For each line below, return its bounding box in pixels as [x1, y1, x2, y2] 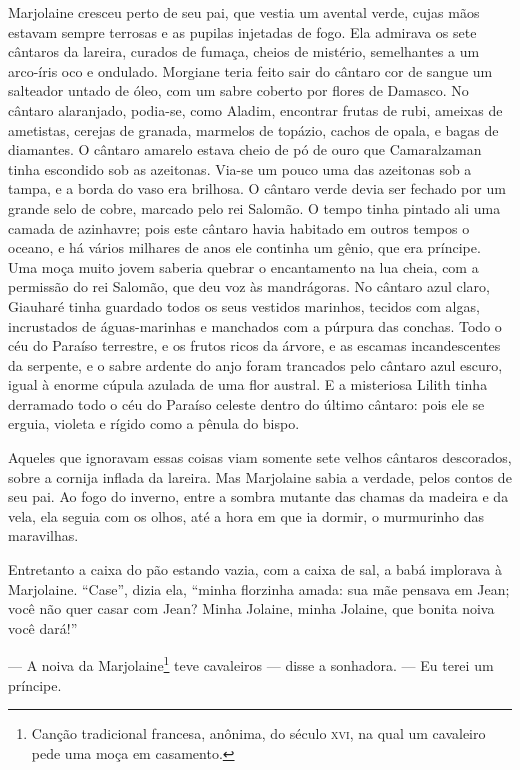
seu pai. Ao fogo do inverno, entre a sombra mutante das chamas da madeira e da [8, 486, 509, 507]
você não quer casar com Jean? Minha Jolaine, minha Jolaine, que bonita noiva [8, 598, 495, 619]
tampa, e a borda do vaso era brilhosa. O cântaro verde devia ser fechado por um [8, 178, 506, 199]
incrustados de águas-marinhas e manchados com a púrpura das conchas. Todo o [8, 315, 502, 336]
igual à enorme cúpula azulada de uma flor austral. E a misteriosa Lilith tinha [8, 374, 488, 395]
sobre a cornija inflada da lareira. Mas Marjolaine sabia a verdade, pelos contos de [8, 466, 512, 487]
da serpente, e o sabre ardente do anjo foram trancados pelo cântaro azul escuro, [8, 354, 503, 375]
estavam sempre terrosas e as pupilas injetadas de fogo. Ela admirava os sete [8, 21, 477, 42]
